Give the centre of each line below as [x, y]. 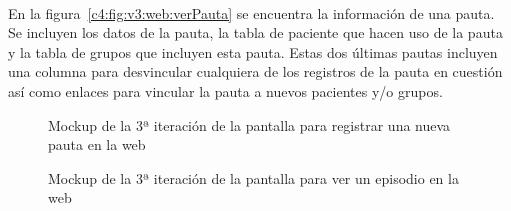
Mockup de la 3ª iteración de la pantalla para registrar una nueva [249, 124]
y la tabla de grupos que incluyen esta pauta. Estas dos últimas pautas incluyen [253, 51]
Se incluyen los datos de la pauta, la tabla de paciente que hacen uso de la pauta [255, 32]
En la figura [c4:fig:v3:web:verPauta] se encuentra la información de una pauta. [251, 12]
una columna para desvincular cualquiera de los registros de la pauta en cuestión [255, 71]
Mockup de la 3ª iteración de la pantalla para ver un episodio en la [253, 177]
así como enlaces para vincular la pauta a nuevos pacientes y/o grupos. [225, 90]
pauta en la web [97, 144]
